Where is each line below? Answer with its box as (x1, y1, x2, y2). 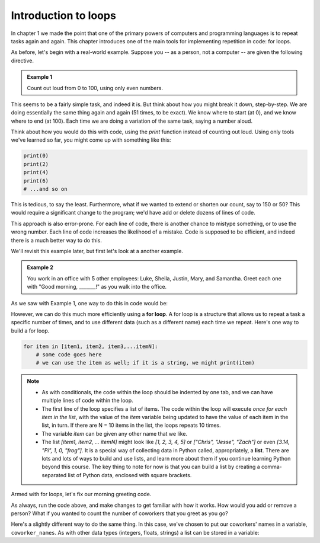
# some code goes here (36, 352, 102, 358)
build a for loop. (11, 327, 50, 334)
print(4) (23, 169, 49, 176)
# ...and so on (23, 186, 68, 192)
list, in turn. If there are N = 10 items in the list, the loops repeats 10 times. (41, 421, 221, 429)
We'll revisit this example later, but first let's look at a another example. (11, 247, 184, 254)
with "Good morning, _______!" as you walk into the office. (27, 283, 167, 290)
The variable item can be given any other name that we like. (41, 430, 188, 437)
